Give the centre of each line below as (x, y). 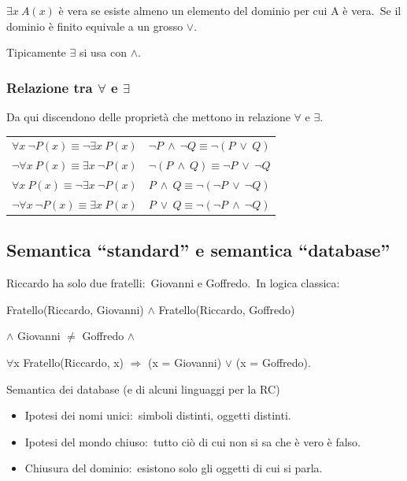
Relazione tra (50, 87)
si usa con (103, 52)
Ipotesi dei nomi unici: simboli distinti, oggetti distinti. (158, 415)
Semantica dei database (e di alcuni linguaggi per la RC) (143, 388)
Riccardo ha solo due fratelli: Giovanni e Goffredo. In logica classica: (173, 283)
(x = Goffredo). (273, 362)
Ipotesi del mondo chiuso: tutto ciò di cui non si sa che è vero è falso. (193, 441)
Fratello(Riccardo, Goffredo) (227, 309)
